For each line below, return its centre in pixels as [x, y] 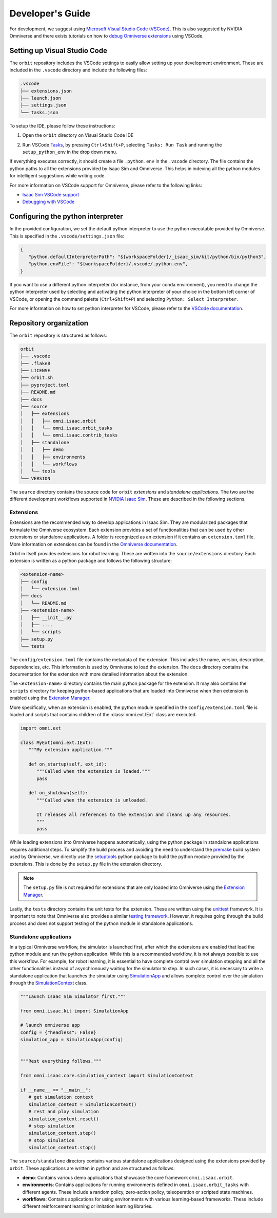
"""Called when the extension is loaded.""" [94, 771]
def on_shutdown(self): [58, 793]
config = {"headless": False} [58, 1032]
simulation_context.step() [62, 1133]
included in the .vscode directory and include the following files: [78, 70]
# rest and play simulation [64, 1112]
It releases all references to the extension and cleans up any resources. [134, 814]
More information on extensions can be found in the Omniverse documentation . [94, 544]
